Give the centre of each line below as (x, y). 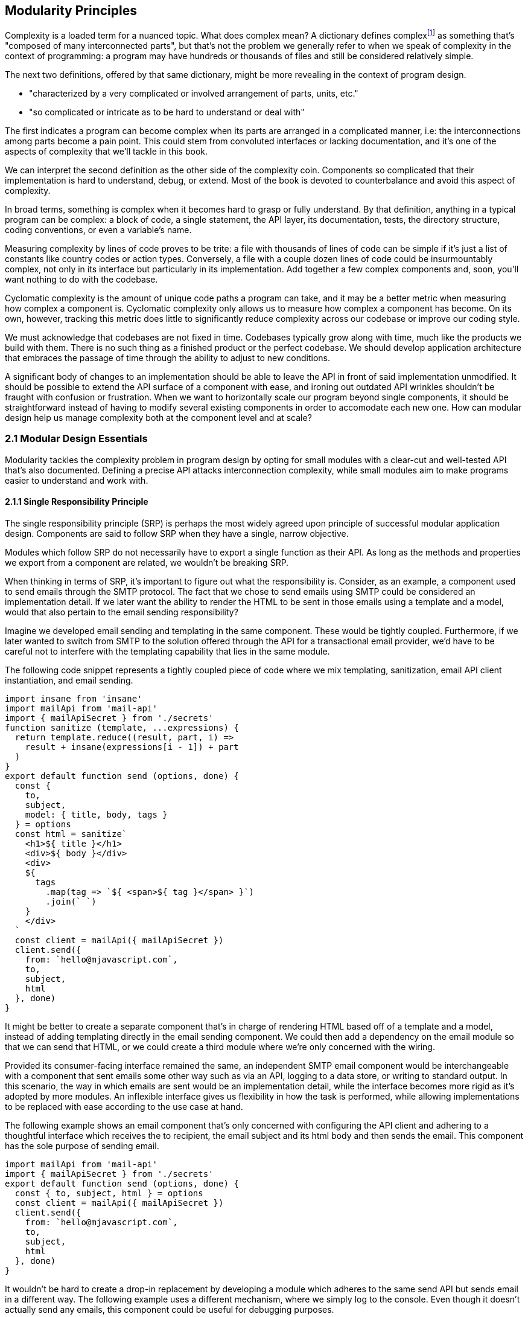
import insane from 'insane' (74, 699)
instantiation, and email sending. (69, 681)
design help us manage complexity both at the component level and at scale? (158, 418)
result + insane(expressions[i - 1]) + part (132, 747)
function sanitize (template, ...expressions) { (122, 728)
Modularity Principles (71, 11)
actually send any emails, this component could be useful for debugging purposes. (170, 1310)
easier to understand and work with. (77, 480)
